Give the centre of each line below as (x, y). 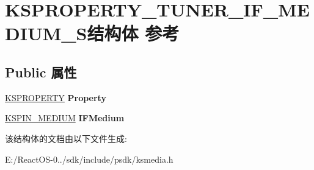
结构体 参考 (133, 33)
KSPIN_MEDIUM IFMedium (65, 118)
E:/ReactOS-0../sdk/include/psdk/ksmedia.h (89, 159)
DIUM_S (46, 33)
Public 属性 (41, 72)
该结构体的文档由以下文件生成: (66, 138)
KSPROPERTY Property (56, 97)
